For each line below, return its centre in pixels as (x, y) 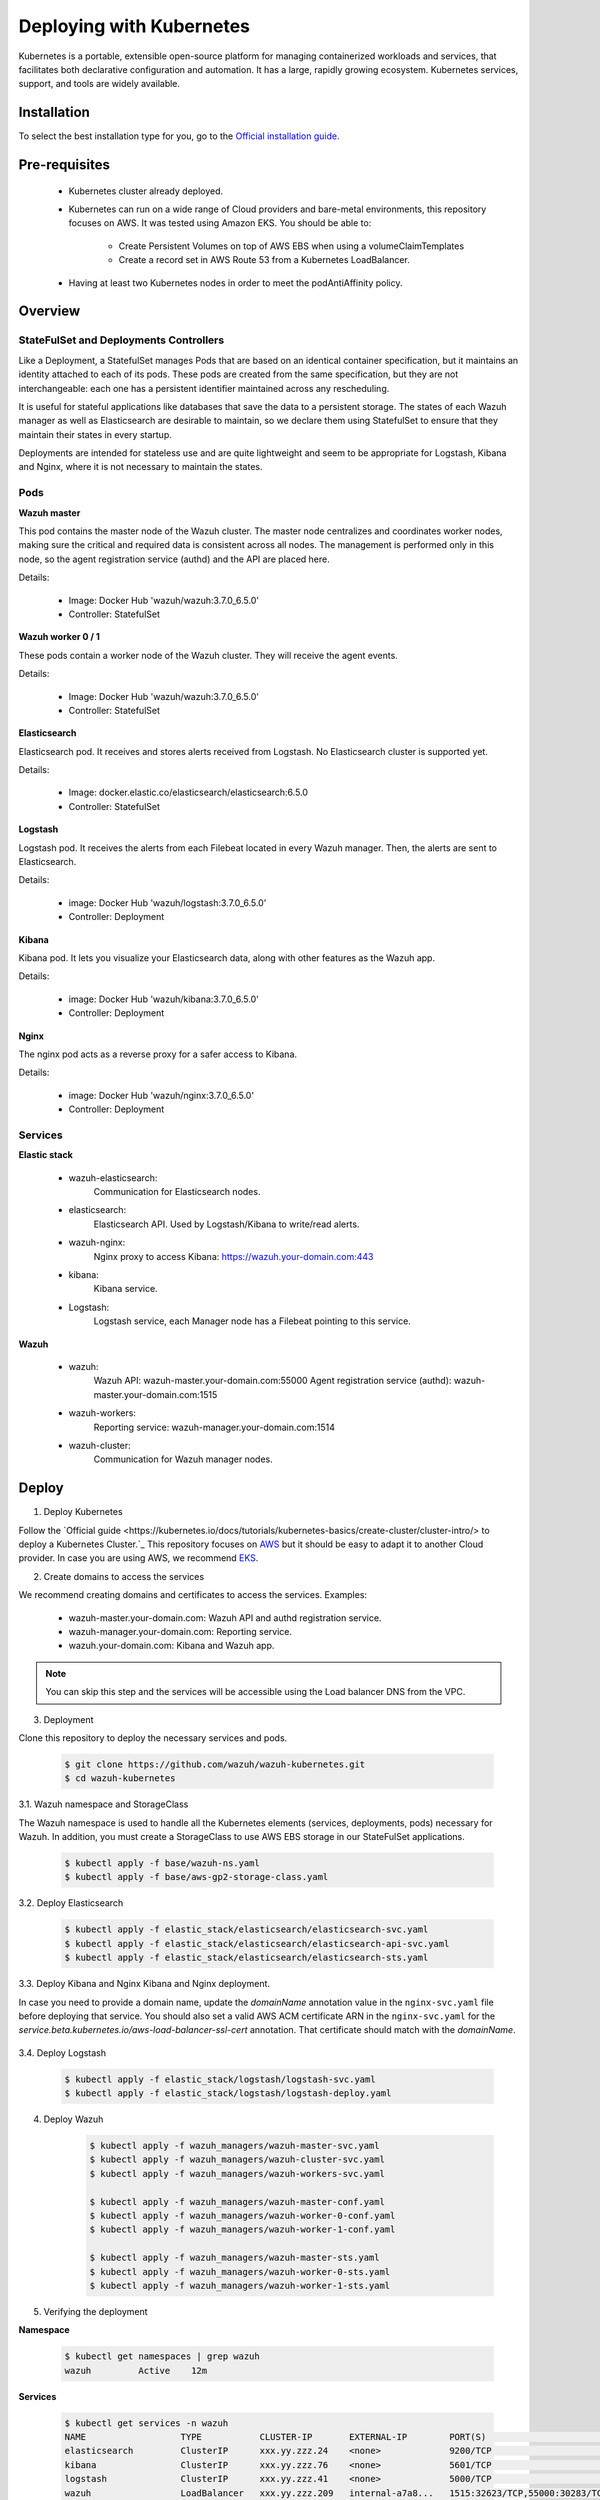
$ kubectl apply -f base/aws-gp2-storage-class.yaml (196, 1877)
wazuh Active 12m (136, 2370)
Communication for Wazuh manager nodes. (183, 1459)
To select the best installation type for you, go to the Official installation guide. (179, 136)
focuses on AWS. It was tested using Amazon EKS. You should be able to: (220, 223)
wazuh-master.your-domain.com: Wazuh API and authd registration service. (225, 1617)
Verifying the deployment (96, 2311)
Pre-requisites (64, 165)
